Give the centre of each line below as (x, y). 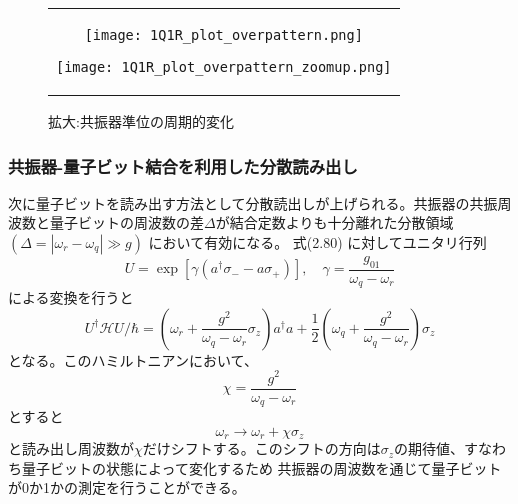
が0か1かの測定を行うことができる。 (127, 487)
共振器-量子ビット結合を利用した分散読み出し (183, 165)
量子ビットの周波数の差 (126, 222)
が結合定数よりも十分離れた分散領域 (334, 222)
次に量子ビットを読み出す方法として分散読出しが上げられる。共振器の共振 (253, 202)
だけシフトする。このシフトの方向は (261, 448)
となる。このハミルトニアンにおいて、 (133, 359)
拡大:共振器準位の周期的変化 (141, 121)
